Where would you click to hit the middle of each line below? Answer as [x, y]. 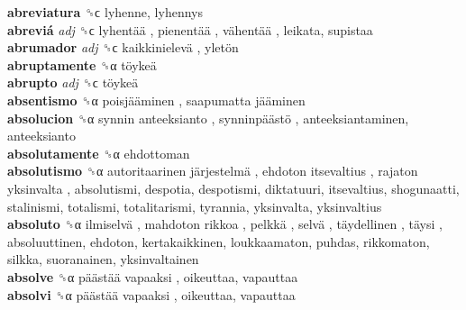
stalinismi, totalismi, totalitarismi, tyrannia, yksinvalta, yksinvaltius [195, 206]
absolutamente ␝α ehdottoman [99, 153]
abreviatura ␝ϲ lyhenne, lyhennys [105, 12]
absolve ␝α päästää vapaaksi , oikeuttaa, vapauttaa [153, 276]
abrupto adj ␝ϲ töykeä [73, 82]
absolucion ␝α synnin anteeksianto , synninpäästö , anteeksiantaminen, [208, 118]
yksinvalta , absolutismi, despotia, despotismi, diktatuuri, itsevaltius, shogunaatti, [233, 188]
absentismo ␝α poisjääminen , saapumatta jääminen [156, 100]
